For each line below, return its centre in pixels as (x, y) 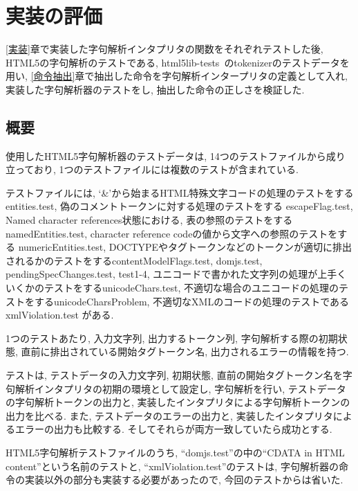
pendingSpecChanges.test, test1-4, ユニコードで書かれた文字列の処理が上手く (176, 274)
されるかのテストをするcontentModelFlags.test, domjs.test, (134, 260)
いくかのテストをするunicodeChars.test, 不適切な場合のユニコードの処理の (172, 288)
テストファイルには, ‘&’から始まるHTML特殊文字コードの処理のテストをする (180, 192)
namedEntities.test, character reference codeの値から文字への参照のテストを (172, 233)
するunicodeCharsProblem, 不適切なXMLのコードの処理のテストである (192, 301)
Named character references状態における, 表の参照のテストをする (149, 220)
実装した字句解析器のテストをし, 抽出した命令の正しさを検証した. (155, 89)
